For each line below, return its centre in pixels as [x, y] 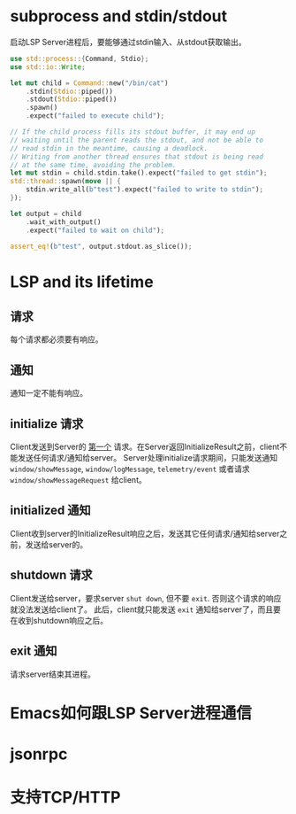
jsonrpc [39, 754]
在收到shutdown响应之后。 [59, 620]
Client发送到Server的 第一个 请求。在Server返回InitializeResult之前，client [145, 447]
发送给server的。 [57, 544]
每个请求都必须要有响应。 [57, 339]
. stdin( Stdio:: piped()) [70, 91]
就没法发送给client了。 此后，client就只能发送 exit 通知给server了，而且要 [146, 609]
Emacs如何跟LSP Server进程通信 [131, 713]
